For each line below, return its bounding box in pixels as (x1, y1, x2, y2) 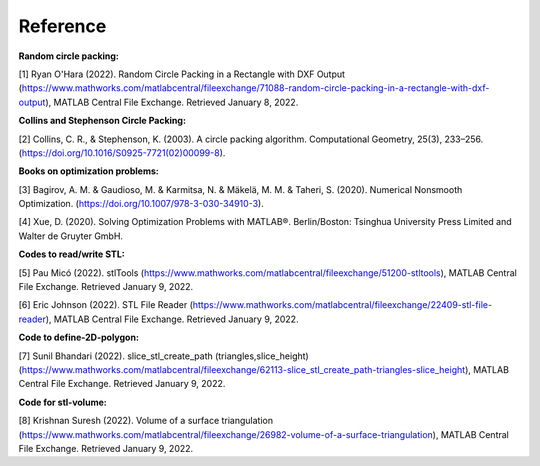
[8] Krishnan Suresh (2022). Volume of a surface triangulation (18, 415, 274, 427)
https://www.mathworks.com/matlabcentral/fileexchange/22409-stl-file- (192, 299, 493, 311)
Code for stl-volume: (18, 396, 107, 408)
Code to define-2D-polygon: (18, 331, 140, 344)
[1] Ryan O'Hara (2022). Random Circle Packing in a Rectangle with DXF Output (18, 68, 345, 80)
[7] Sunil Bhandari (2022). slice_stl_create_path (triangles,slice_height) (18, 350, 309, 362)
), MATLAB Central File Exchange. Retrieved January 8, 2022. (45, 96, 299, 108)
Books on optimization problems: (18, 165, 159, 177)
